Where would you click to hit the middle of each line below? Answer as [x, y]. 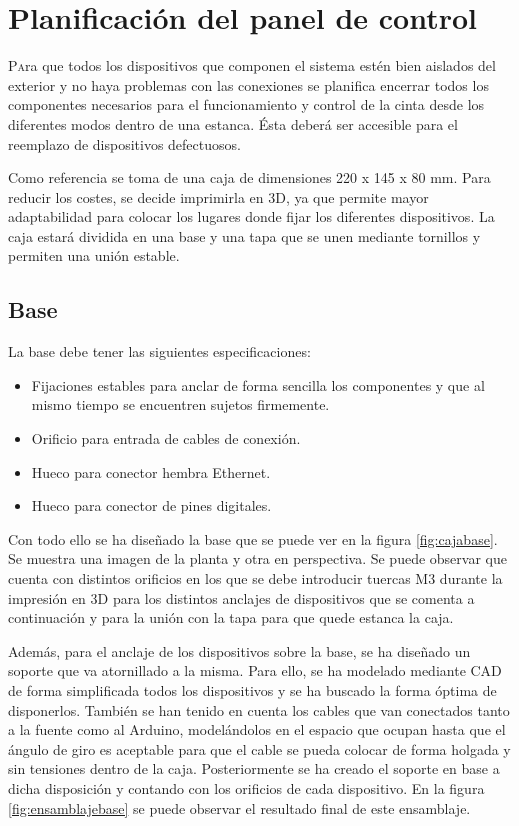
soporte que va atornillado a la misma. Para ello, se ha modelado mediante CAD [255, 670]
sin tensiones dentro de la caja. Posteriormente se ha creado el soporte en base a [254, 768]
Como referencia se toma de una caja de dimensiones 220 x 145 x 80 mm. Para [249, 177]
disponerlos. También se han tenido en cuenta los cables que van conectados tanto [259, 709]
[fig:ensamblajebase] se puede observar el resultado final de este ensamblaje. [239, 807]
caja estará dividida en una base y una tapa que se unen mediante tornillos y [244, 235]
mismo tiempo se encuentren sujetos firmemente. [180, 404]
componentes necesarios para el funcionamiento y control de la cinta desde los [246, 104]
